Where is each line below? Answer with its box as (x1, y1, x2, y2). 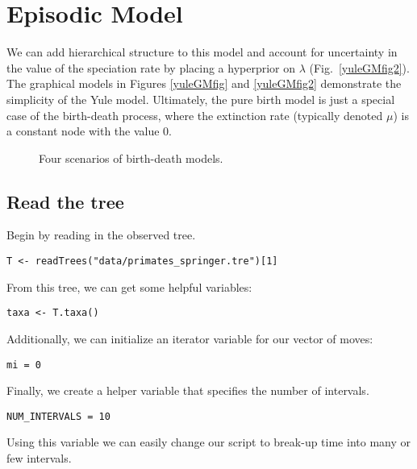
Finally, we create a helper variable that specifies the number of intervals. (6, 382, 369, 399)
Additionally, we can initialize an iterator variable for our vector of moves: (6, 330, 373, 347)
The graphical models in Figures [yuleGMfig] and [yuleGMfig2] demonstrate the (6, 75, 402, 92)
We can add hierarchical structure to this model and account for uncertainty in (6, 44, 398, 60)
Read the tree (6, 189, 124, 214)
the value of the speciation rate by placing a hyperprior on (6, 59, 296, 76)
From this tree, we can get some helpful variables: (6, 278, 252, 295)
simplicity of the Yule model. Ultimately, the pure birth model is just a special (6, 90, 395, 107)
